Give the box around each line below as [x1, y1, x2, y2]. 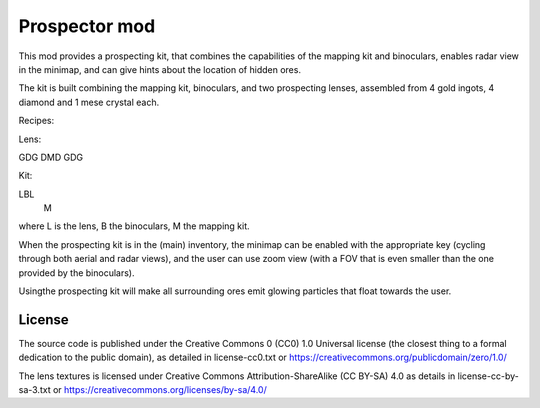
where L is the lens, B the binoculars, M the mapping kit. [18, 220, 250, 232]
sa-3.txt [18, 384, 51, 396]
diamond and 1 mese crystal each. [18, 96, 160, 108]
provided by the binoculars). [18, 266, 135, 279]
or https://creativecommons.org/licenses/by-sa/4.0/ [52, 384, 267, 396]
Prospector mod [18, 15, 156, 37]
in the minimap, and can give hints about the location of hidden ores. [18, 63, 302, 75]
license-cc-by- [457, 370, 519, 382]
